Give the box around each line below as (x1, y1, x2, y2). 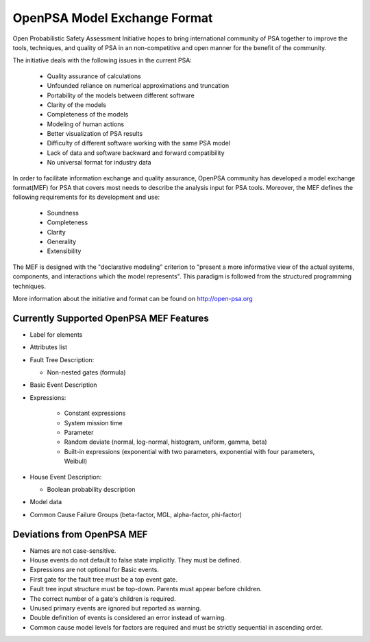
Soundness (47, 209, 79, 217)
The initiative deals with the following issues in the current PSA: (12, 56, 192, 64)
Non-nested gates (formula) (47, 368, 126, 377)
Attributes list (29, 343, 68, 351)
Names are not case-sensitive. (29, 546, 116, 555)
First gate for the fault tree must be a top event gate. (29, 575, 178, 583)
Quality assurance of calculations (47, 72, 142, 80)
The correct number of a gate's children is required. (29, 594, 176, 603)
